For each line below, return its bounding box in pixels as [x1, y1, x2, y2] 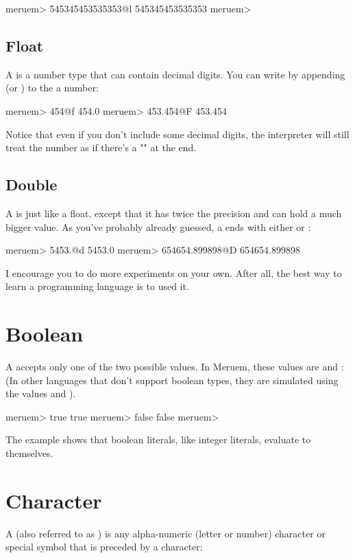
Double [5, 174, 58, 195]
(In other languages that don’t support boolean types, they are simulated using [5, 372, 339, 387]
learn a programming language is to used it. [5, 279, 189, 293]
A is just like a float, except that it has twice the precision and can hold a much [5, 205, 342, 220]
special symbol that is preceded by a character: [5, 539, 203, 554]
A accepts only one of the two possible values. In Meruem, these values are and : [5, 359, 344, 374]
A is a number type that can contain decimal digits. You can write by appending [5, 67, 345, 81]
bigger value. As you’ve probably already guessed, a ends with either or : [5, 219, 311, 234]
